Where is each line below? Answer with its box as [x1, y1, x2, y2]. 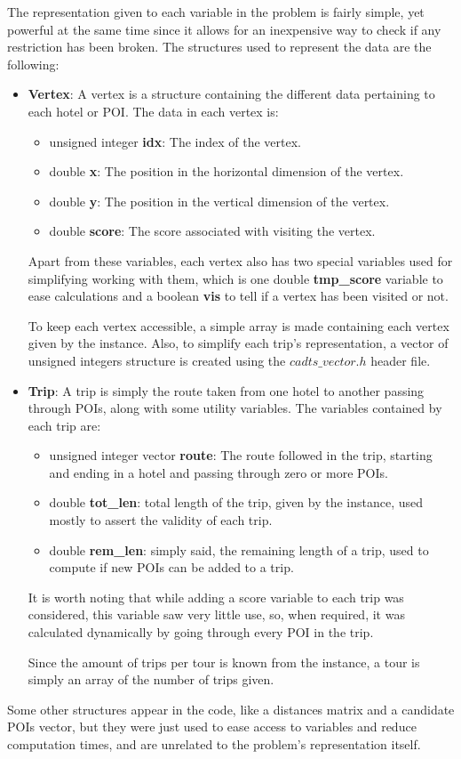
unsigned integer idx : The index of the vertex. [49, 132, 302, 150]
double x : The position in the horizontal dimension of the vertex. [49, 162, 404, 181]
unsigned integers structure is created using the [28, 351, 286, 369]
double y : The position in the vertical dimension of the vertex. [49, 191, 390, 210]
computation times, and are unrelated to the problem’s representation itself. [7, 735, 421, 753]
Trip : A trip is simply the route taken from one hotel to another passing [28, 381, 425, 400]
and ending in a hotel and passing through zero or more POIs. [49, 463, 388, 481]
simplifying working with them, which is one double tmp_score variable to [28, 269, 443, 287]
